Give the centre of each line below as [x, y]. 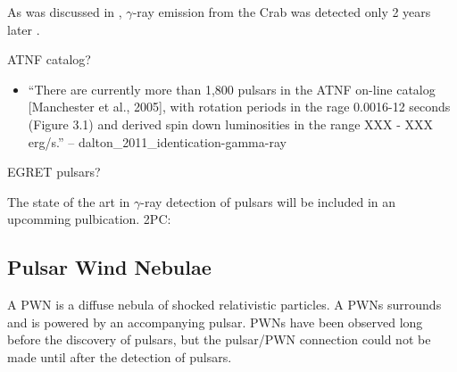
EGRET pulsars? [54, 172]
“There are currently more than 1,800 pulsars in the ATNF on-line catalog [232, 89]
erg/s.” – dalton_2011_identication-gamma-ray [157, 141]
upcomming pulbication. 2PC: [89, 219]
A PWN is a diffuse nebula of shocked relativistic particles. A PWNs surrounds [224, 305]
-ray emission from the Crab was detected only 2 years [282, 12]
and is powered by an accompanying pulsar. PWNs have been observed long [215, 322]
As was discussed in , [65, 12]
